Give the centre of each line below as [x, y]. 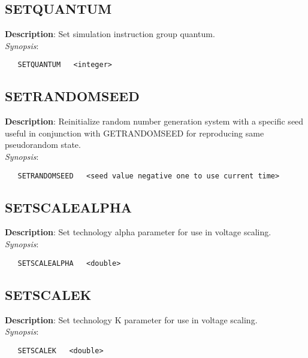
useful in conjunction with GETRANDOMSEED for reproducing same [135, 133]
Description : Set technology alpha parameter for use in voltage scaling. [138, 232]
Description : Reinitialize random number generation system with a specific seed [154, 121]
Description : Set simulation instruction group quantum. [110, 34]
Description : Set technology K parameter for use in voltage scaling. [131, 319]
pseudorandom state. [43, 145]
